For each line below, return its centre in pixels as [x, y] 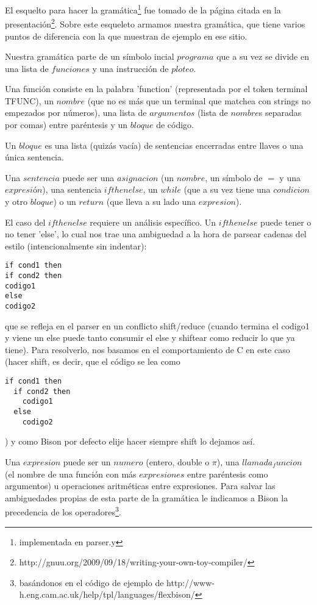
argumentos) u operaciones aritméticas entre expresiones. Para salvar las [140, 486]
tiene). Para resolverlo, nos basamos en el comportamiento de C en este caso [148, 349]
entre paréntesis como [228, 474]
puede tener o [286, 222]
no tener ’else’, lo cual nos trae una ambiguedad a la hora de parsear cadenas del [156, 234]
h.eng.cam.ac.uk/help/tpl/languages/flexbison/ [107, 594]
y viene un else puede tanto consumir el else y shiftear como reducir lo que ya [150, 338]
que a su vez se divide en [263, 56]
